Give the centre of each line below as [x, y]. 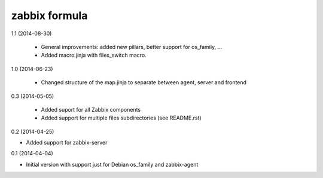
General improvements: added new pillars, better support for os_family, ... [132, 47]
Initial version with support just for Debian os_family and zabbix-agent [112, 164]
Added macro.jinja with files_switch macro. [94, 55]
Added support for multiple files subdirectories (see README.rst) [121, 118]
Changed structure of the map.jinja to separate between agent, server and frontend [144, 82]
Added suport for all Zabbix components [91, 109]
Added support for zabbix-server [67, 143]
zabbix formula [49, 16]
